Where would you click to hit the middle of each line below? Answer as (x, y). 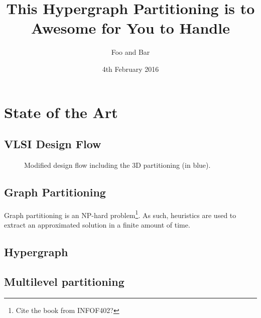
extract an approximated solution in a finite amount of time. (97, 224)
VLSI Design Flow (53, 144)
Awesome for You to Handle (130, 28)
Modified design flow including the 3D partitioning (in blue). (117, 165)
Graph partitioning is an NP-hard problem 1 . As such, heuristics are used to (120, 214)
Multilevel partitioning (64, 281)
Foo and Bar (130, 52)
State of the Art (61, 112)
